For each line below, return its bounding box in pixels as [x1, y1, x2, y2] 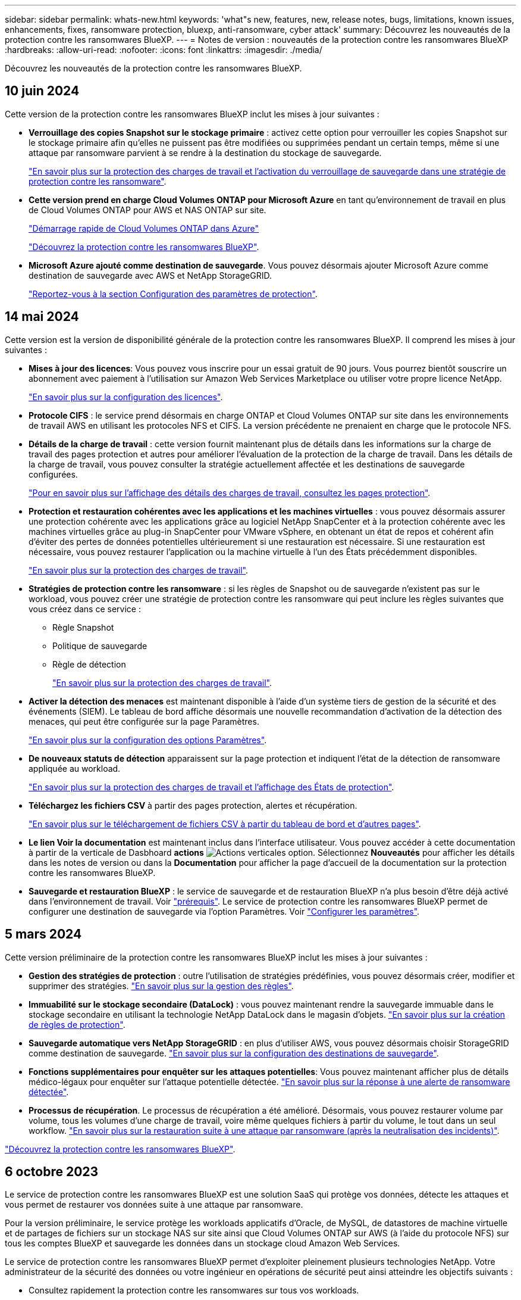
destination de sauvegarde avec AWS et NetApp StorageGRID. [29, 270, 272, 280]
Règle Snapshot [52, 622, 114, 632]
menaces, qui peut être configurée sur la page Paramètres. [29, 716, 259, 727]
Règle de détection [52, 659, 126, 669]
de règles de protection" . [29, 1019, 125, 1030]
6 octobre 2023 [5, 1164, 99, 1179]
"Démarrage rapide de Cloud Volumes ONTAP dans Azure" [29, 223, 259, 233]
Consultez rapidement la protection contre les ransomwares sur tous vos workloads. [29, 1285, 359, 1296]
